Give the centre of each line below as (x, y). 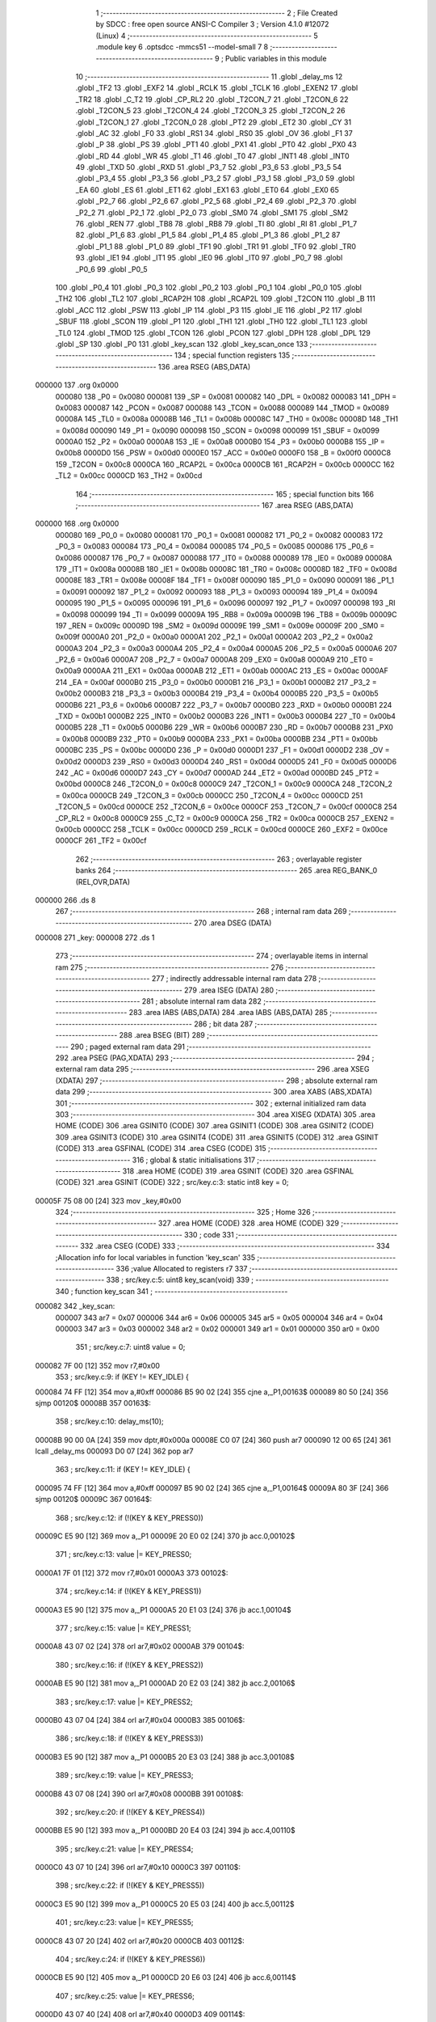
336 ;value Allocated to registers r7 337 (182, 1269)
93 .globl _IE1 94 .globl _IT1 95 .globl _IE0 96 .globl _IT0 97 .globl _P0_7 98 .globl (209, 258)
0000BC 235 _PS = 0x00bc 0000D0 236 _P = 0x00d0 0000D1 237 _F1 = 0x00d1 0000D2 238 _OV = (223, 750)
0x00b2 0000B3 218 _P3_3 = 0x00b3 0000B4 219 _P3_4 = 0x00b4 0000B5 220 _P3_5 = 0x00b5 (217, 694)
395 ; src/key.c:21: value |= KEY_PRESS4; (124, 1849)
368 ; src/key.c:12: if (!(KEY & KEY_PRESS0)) (129, 1517)
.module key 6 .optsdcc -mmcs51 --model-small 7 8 (182, 47)
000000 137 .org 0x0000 (77, 385)
